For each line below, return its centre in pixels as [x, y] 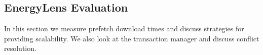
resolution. [20, 48]
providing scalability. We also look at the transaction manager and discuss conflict [132, 38]
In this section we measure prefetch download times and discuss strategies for [124, 29]
